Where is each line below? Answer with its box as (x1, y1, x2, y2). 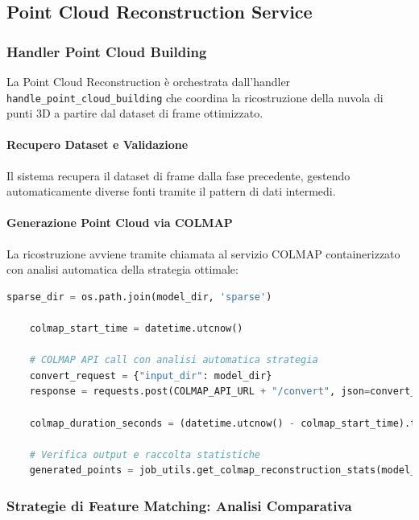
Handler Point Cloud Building (6, 41, 207, 61)
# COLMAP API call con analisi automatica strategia (29, 354, 318, 366)
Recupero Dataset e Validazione (6, 136, 189, 153)
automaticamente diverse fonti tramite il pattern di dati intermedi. (6, 183, 336, 200)
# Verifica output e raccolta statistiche (29, 448, 260, 460)
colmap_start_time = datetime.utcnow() (29, 323, 243, 334)
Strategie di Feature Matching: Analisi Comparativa (6, 495, 352, 515)
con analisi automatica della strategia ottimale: (6, 261, 239, 278)
